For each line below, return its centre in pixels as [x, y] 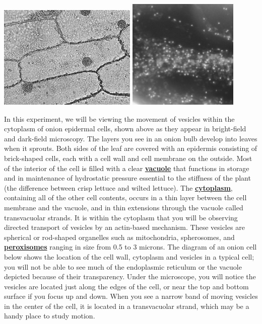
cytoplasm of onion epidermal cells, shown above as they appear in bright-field [125, 129]
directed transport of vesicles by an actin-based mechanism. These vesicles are [124, 227]
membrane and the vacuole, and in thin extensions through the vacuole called [124, 207]
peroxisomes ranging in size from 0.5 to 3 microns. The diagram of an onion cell [130, 247]
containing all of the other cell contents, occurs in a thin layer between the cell [125, 197]
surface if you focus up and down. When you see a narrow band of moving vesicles [131, 296]
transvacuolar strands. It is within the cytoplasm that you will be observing [121, 217]
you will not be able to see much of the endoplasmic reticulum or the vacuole [123, 266]
